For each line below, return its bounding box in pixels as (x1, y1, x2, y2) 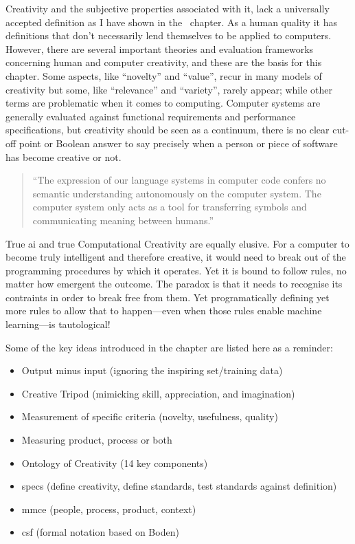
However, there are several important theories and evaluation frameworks (5, 41, 314, 56)
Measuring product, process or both (21, 433, 172, 447)
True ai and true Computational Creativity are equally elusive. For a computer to (5, 236, 350, 250)
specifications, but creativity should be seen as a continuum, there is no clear (5, 122, 330, 137)
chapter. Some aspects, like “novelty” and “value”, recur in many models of (5, 68, 322, 83)
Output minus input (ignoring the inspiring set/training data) (21, 363, 283, 378)
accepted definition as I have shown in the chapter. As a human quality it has (5, 14, 337, 29)
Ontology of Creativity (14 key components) (21, 455, 208, 470)
